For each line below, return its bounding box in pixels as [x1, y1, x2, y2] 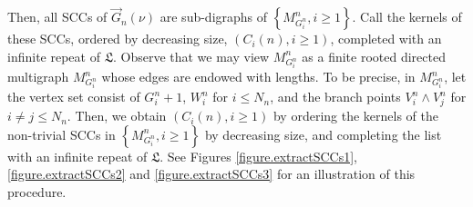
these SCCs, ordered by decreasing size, [7, 29, 228, 48]
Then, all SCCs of [7, 7, 108, 26]
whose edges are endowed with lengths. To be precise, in [101, 67, 416, 86]
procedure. [7, 182, 67, 201]
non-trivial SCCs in [7, 124, 116, 143]
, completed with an [330, 29, 442, 48]
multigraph [7, 67, 69, 86]
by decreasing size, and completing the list [204, 124, 442, 143]
